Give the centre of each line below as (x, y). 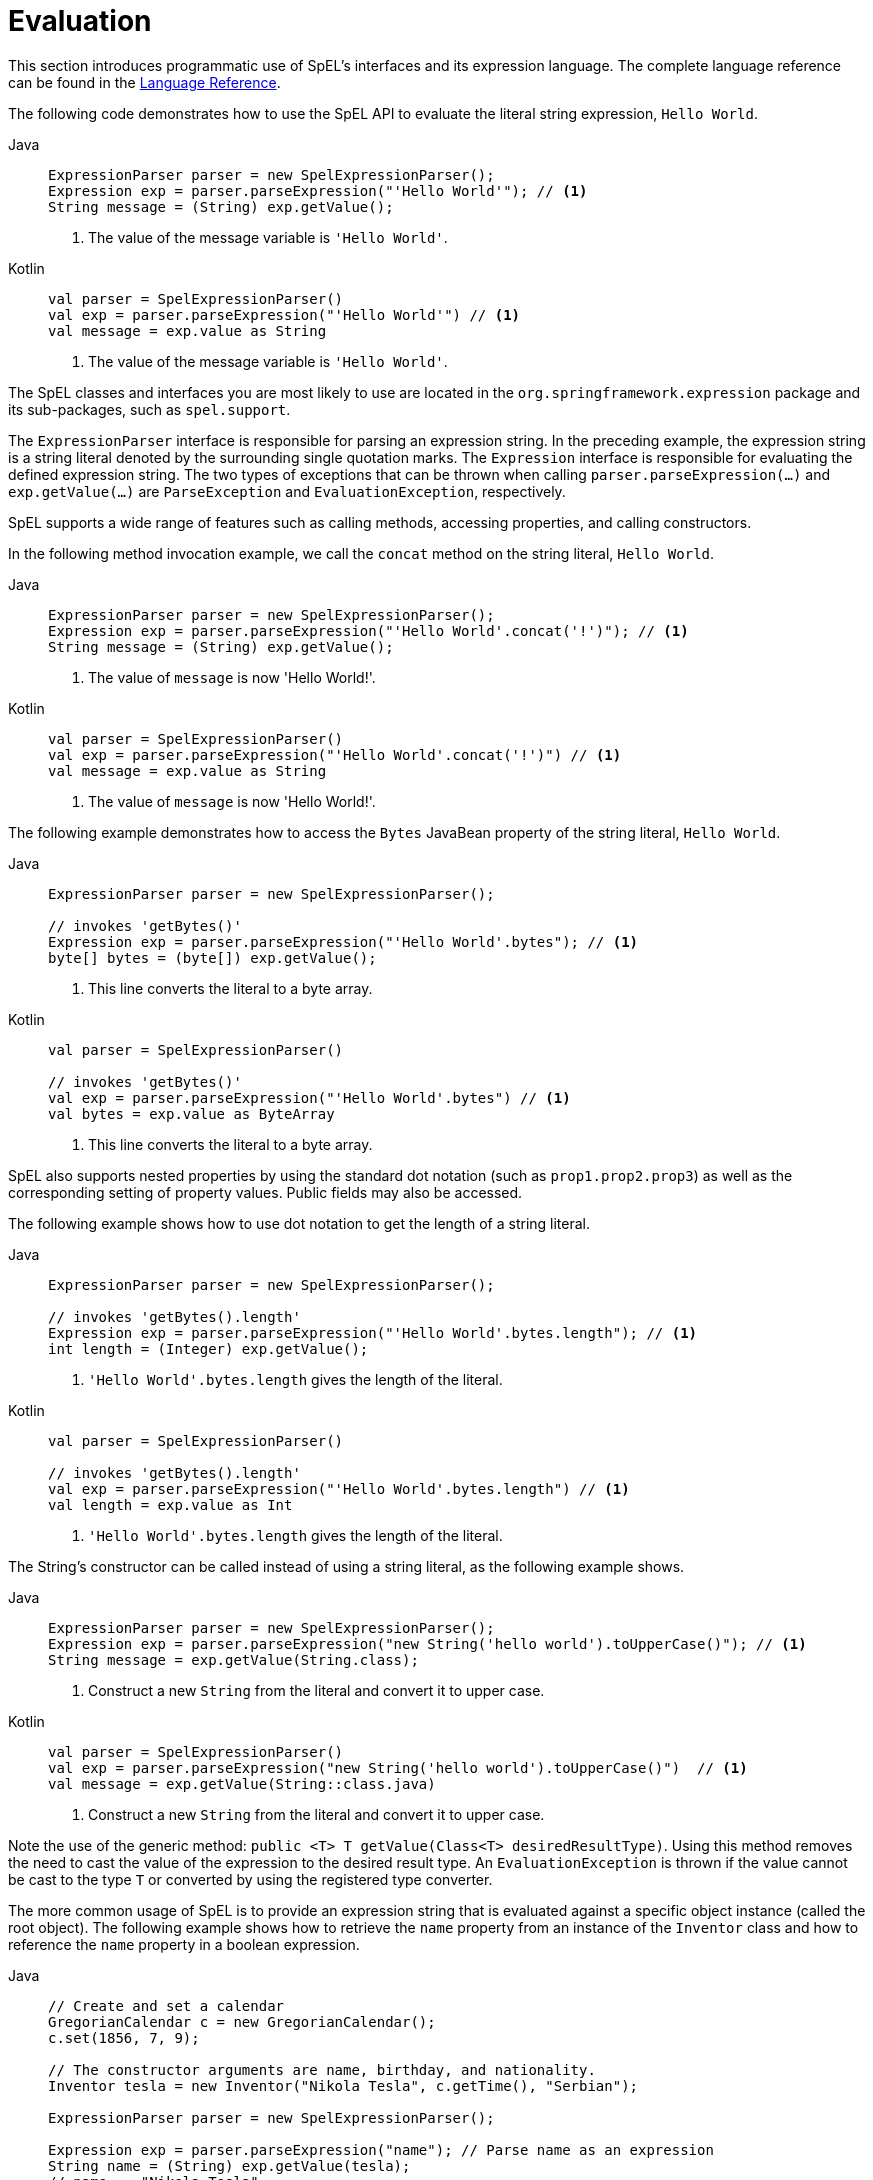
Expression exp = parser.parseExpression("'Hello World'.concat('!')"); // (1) (368, 630)
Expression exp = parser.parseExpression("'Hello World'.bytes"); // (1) (343, 941)
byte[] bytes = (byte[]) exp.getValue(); (212, 957)
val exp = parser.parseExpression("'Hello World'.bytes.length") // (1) (339, 1488)
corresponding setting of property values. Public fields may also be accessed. (265, 1192)
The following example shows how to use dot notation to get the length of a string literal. (299, 1223)
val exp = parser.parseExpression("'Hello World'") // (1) (284, 314)
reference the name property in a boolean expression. (184, 1944)
